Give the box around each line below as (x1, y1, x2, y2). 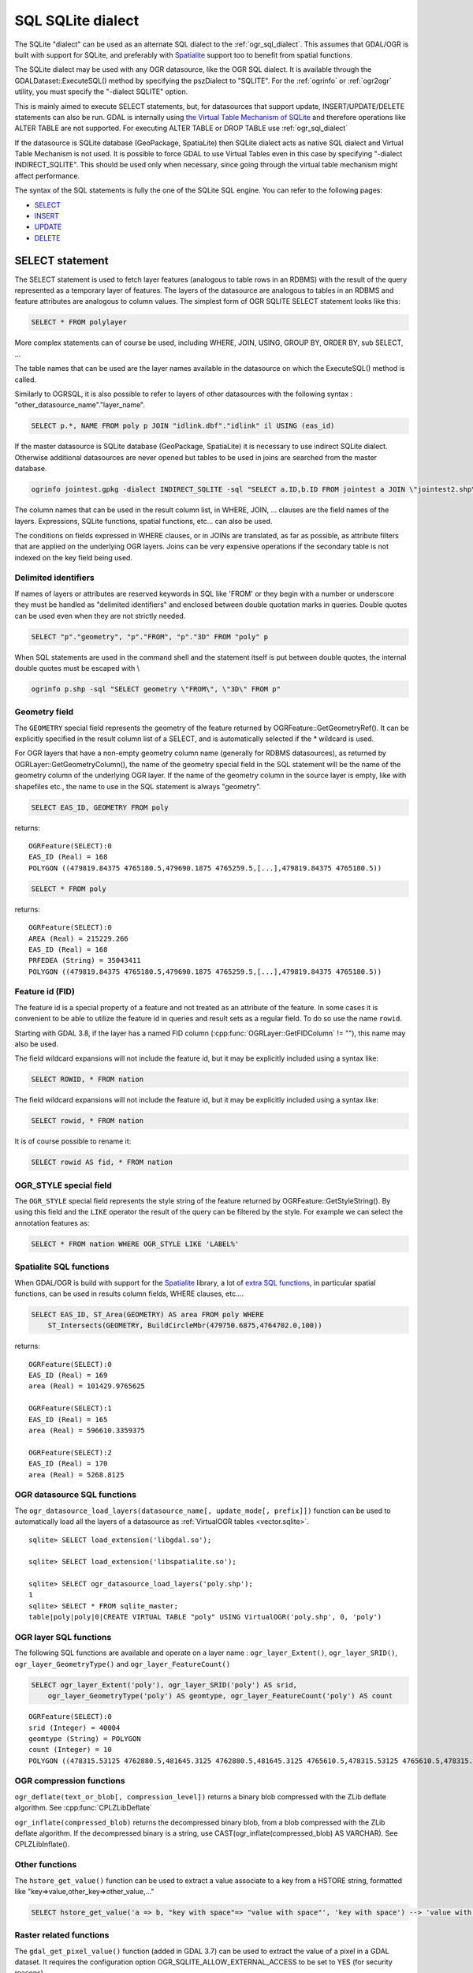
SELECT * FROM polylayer (31, 318, 128, 327)
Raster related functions (14, 1930, 110, 1941)
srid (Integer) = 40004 (28, 1723, 121, 1732)
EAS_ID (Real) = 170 (28, 1459, 108, 1468)
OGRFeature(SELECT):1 (28, 1404, 112, 1413)
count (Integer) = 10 (28, 1745, 112, 1754)
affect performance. (14, 170, 80, 181)
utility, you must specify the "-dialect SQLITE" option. (14, 87, 188, 96)
